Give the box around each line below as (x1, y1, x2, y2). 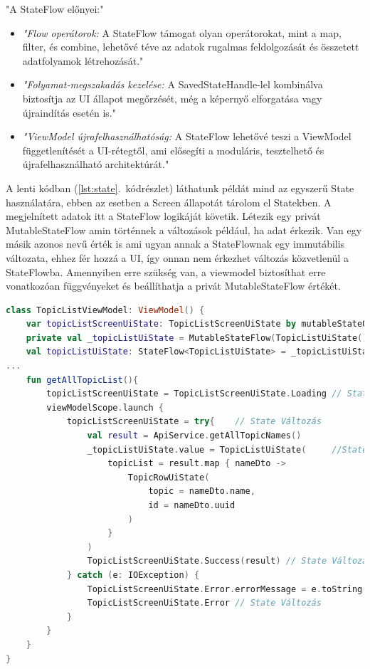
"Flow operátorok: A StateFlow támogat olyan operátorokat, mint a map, (22, 25, 342, 40)
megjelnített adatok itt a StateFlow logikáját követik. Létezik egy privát (6, 209, 321, 223)
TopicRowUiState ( (127, 472, 210, 483)
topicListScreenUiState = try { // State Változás (66, 416, 322, 427)
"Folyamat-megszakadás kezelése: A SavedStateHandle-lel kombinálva (22, 77, 323, 92)
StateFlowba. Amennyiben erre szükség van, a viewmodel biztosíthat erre (6, 264, 326, 279)
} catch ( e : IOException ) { (66, 569, 200, 580)
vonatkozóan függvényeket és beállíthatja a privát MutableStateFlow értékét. (6, 278, 341, 293)
